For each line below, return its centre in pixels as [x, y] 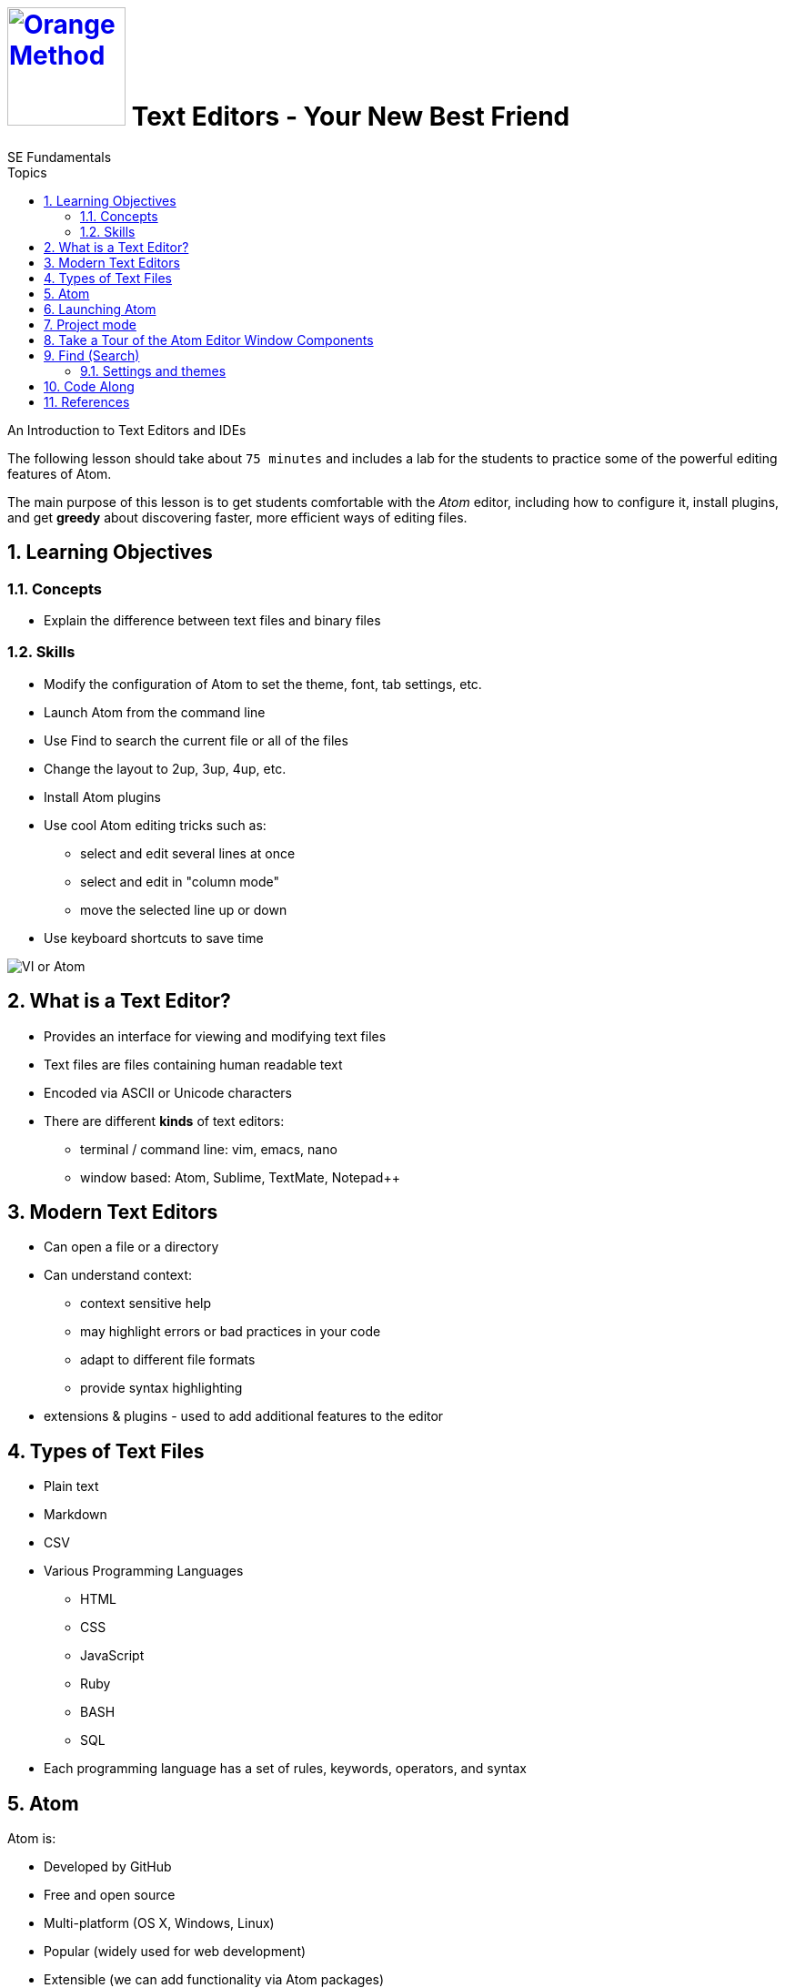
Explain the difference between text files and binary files [212, 620]
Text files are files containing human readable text [193, 1064]
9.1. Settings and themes [153, 370]
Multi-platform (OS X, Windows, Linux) [159, 1923]
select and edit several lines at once [188, 853]
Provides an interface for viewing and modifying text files [215, 1036]
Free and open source [110, 1895]
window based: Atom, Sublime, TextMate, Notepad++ [240, 1177]
